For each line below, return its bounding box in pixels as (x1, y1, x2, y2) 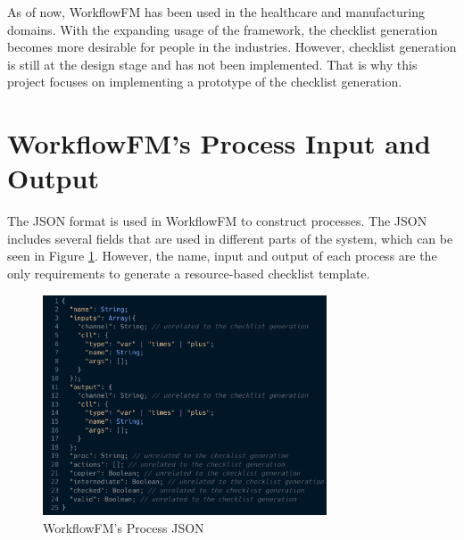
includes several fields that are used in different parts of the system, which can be (7, 228, 453, 247)
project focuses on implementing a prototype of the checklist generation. (7, 72, 402, 91)
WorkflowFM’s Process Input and (7, 125, 431, 162)
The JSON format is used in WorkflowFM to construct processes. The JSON (7, 212, 427, 230)
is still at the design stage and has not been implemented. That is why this (7, 54, 418, 73)
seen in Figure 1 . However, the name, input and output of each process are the (7, 246, 437, 265)
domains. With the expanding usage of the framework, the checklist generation (7, 20, 438, 38)
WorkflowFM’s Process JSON (43, 518, 204, 536)
